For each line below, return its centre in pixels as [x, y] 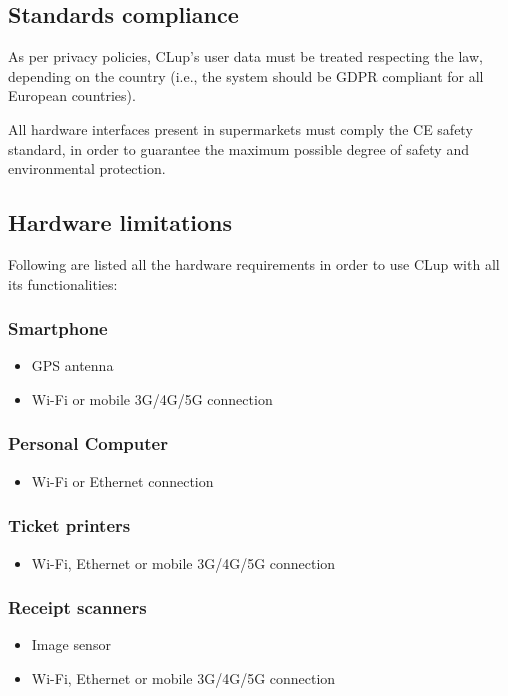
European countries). [72, 95]
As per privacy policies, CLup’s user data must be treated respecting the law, [245, 56]
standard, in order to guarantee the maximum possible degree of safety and [238, 148]
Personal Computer [88, 443]
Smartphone [58, 328]
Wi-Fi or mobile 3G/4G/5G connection [152, 398]
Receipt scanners [77, 607]
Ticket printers [69, 525]
